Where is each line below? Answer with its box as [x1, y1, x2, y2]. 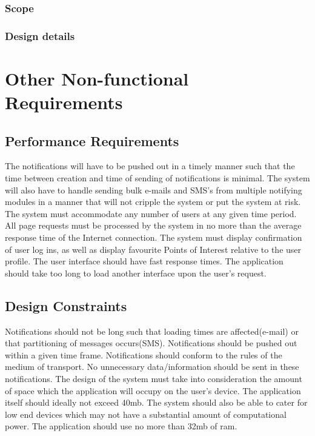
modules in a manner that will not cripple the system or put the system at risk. [5, 195, 301, 208]
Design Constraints [5, 296, 127, 315]
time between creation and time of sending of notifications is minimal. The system [5, 172, 310, 184]
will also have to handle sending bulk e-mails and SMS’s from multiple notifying [5, 183, 302, 196]
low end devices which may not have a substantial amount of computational [5, 407, 287, 420]
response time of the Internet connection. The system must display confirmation [5, 231, 302, 244]
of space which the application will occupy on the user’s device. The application [5, 384, 301, 397]
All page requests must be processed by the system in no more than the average [5, 219, 302, 232]
